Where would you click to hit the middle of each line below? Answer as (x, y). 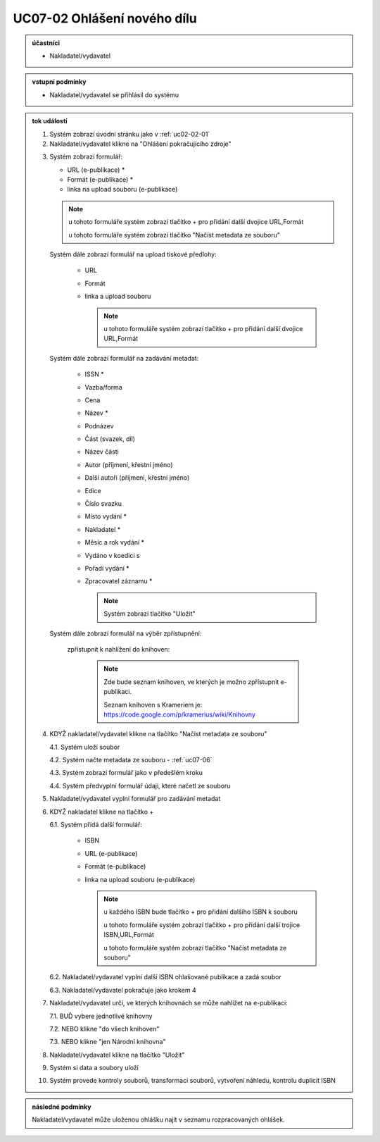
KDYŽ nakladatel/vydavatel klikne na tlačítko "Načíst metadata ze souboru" (158, 734)
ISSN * (95, 374)
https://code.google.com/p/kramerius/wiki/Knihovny (180, 714)
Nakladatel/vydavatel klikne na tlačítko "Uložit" (117, 1055)
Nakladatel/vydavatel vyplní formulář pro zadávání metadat (135, 799)
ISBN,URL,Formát (129, 935)
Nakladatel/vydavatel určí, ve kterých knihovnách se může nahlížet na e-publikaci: (169, 1003)
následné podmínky (62, 1107)
